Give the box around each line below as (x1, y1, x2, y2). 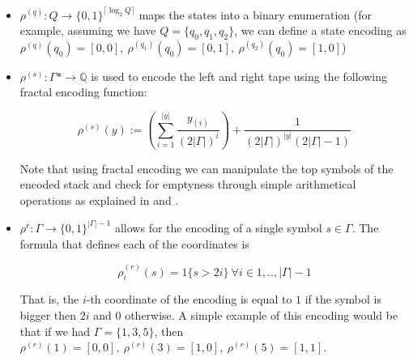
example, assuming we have (19, 22, 156, 39)
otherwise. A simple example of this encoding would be (125, 306, 398, 323)
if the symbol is (304, 291, 381, 308)
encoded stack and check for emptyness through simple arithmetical (19, 176, 356, 193)
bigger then (19, 306, 77, 323)
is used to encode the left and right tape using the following (91, 67, 387, 84)
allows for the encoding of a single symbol (114, 219, 322, 236)
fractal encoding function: (19, 83, 147, 100)
